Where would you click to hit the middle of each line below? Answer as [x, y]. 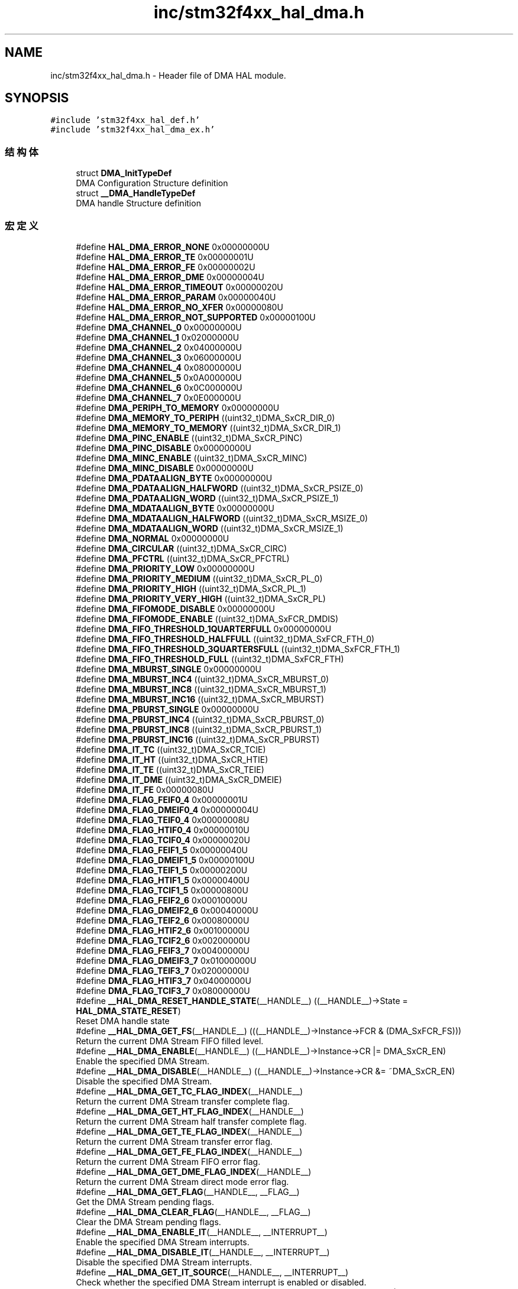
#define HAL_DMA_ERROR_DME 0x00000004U [170, 277]
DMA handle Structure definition [138, 203]
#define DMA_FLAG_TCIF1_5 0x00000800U [162, 890]
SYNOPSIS [37, 98]
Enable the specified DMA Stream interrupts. [163, 1242]
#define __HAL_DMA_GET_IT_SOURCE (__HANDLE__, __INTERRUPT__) [212, 1272]
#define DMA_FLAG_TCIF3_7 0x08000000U [163, 990]
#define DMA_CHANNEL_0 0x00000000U [159, 327]
